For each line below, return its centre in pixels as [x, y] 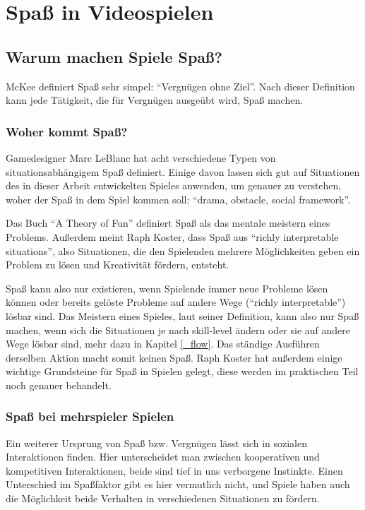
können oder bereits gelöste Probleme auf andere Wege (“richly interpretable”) [176, 302]
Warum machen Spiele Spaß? [114, 56]
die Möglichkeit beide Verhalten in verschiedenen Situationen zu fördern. [163, 498]
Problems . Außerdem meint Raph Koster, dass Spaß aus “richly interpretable [172, 236]
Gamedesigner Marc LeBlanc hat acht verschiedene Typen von [141, 157]
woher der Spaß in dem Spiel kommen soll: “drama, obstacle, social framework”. [178, 199]
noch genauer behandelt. [59, 385]
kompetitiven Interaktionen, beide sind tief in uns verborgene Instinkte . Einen [174, 470]
